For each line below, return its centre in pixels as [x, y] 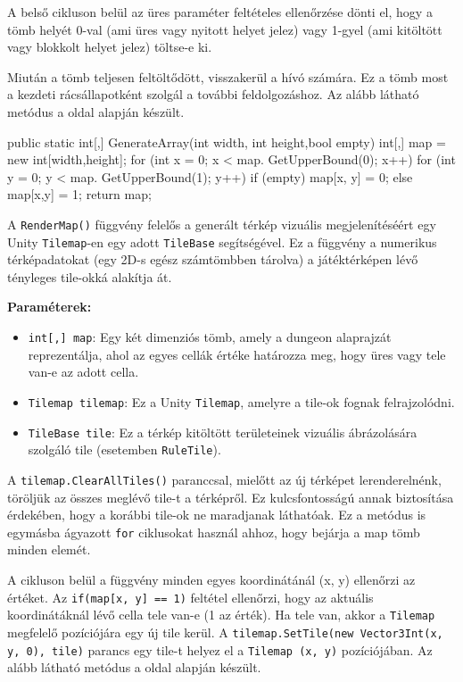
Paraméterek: [50, 307]
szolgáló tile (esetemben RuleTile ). [124, 449]
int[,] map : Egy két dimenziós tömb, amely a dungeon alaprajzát [210, 337]
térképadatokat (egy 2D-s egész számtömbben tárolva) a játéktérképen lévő [213, 259]
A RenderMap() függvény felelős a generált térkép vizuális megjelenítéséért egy [222, 224]
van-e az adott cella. [83, 372]
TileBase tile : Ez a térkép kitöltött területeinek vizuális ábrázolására [223, 432]
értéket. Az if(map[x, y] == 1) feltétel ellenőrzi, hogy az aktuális [190, 597]
